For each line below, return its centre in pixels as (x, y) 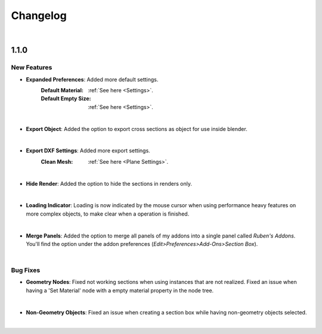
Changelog (39, 15)
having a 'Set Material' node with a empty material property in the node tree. (120, 290)
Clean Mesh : (57, 161)
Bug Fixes (26, 270)
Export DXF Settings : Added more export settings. (88, 151)
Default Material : (62, 90)
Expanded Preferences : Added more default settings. (92, 79)
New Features (32, 67)
